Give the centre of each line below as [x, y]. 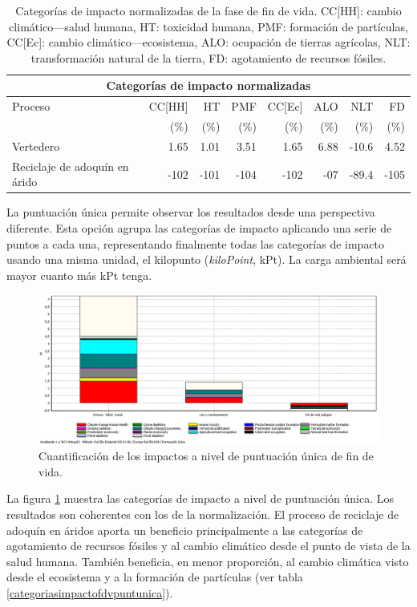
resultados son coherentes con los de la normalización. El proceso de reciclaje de [203, 514]
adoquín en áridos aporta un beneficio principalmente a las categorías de [185, 530]
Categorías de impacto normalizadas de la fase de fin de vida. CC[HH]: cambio [208, 10]
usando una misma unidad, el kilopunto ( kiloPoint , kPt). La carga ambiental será [206, 259]
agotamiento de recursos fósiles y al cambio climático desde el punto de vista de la [208, 546]
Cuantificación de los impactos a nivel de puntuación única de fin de [206, 456]
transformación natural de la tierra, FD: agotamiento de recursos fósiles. [208, 57]
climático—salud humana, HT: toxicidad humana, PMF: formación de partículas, [208, 26]
